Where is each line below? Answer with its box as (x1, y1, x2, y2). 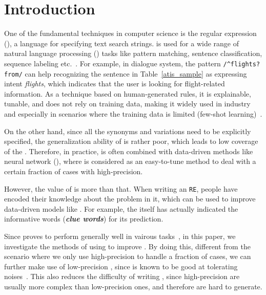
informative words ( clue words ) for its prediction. (4, 213, 163, 224)
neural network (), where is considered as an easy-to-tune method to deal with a (4, 156, 256, 167)
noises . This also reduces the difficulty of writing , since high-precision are (4, 271, 240, 282)
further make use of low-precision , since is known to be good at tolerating (4, 261, 238, 271)
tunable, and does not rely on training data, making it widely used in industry (4, 98, 251, 109)
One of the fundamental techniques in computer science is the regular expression (4, 28, 257, 39)
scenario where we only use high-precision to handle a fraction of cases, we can (4, 251, 251, 262)
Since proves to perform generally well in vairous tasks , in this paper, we (4, 231, 236, 241)
